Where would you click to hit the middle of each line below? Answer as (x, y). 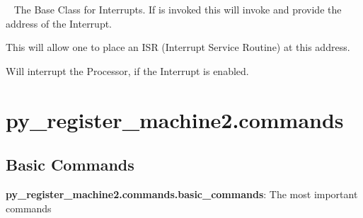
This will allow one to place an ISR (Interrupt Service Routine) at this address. (178, 47)
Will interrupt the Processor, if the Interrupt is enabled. (127, 70)
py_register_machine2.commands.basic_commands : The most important (182, 194)
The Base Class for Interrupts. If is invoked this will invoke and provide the (178, 9)
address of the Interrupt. (59, 23)
